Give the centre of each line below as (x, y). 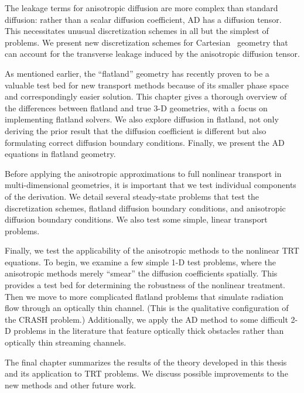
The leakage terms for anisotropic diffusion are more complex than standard (141, 8)
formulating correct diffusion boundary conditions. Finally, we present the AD (145, 142)
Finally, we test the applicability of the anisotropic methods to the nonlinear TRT (152, 250)
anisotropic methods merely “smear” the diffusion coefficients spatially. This (141, 273)
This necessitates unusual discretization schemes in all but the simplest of (137, 31)
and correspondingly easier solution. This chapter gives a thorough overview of (146, 96)
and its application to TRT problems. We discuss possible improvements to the (146, 373)
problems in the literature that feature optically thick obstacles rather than (149, 331)
